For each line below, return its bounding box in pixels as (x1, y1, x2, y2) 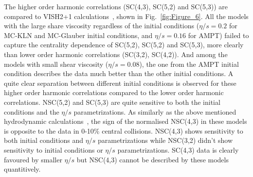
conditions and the (4, 106, 59, 117)
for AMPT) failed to (188, 30, 249, 40)
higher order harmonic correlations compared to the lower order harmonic (4, 87, 224, 98)
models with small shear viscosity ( (4, 59, 108, 69)
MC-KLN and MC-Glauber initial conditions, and (4, 30, 153, 40)
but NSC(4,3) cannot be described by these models (76, 154, 229, 164)
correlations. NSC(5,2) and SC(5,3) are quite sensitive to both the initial (4, 97, 220, 107)
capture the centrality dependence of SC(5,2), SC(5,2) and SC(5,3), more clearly (4, 39, 244, 50)
